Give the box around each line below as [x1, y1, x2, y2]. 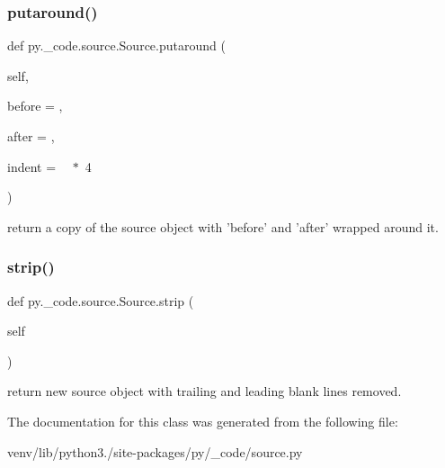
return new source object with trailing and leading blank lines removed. [7, 382, 402, 400]
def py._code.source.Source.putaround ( [7, 36, 226, 55]
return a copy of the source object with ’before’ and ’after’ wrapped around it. [7, 217, 439, 236]
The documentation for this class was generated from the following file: [7, 411, 398, 430]
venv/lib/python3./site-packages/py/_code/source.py [7, 442, 303, 461]
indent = [7, 157, 57, 175]
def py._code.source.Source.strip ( [7, 291, 194, 310]
